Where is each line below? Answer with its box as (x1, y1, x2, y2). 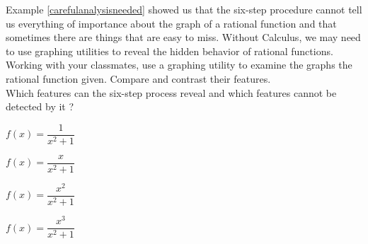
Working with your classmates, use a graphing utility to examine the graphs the (6, 57, 352, 72)
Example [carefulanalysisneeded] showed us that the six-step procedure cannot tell (6, 2, 362, 16)
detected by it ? (6, 99, 74, 114)
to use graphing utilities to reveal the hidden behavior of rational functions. (6, 43, 333, 58)
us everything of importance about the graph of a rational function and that (6, 16, 337, 30)
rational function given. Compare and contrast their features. (6, 71, 271, 86)
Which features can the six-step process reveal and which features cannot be (6, 85, 337, 100)
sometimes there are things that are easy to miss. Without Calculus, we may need (6, 30, 361, 45)
